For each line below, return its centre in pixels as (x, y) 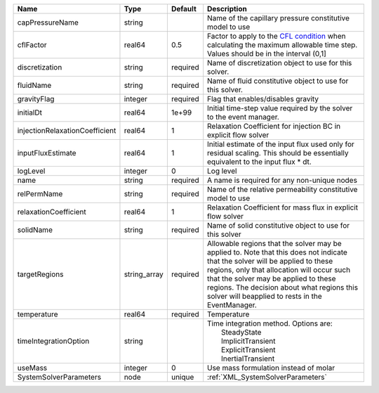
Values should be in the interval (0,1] (267, 54)
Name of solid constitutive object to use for (279, 225)
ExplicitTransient (249, 350)
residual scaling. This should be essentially (278, 153)
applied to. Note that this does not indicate (277, 252)
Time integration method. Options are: (270, 323)
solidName (35, 230)
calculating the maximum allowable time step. (282, 45)
